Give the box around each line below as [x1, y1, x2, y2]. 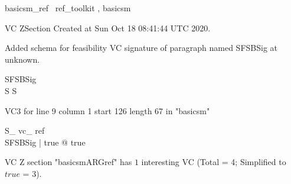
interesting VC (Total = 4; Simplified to [141, 156, 286, 168]
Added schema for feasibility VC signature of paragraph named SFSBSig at [5, 41, 278, 54]
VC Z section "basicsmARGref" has [5, 156, 132, 168]
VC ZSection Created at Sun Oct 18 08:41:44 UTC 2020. [5, 21, 211, 34]
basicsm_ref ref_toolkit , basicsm [5, 2, 131, 14]
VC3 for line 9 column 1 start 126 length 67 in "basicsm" [5, 104, 210, 117]
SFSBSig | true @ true [5, 135, 86, 148]
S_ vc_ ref [5, 124, 45, 137]
